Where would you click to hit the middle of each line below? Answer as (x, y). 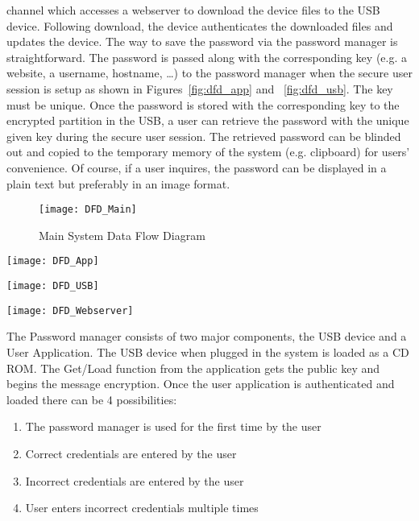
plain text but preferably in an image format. (118, 183)
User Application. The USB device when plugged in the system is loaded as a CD (208, 351)
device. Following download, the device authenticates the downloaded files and (200, 25)
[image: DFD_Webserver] (70, 310)
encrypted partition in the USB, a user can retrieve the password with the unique (208, 120)
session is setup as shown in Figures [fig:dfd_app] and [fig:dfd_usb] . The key (200, 88)
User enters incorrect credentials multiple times (142, 508)
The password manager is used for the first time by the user (173, 426)
